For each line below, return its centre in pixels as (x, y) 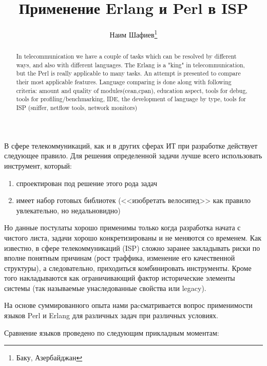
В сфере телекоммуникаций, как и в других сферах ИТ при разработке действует (131, 145)
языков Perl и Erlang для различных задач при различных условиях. (111, 315)
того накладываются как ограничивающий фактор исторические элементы (120, 278)
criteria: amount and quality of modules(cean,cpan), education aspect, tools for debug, (132, 90)
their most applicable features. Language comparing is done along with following (124, 82)
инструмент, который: (38, 165)
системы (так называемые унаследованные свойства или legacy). (105, 288)
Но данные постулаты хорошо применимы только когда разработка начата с (122, 227)
